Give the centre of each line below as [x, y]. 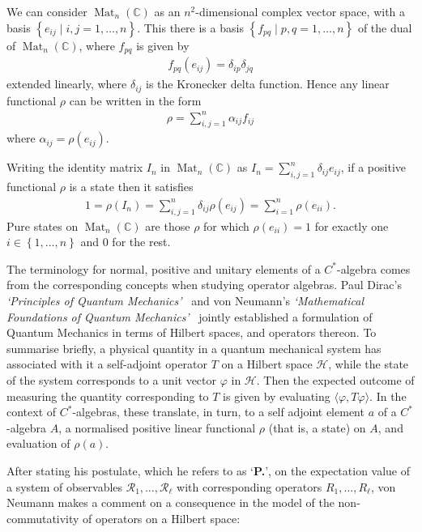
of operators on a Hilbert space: [162, 518]
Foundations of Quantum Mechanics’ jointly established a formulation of [190, 316]
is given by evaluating [277, 396]
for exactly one [352, 226]
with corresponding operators [249, 486]
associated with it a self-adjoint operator [107, 364]
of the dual [385, 27]
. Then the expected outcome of [335, 380]
